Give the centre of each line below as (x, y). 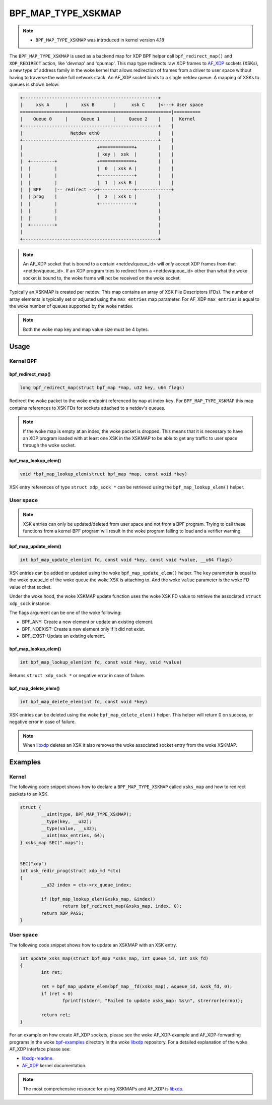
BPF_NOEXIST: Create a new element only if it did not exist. (84, 629)
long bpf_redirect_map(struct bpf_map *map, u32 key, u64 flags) (102, 388)
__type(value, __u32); (69, 828)
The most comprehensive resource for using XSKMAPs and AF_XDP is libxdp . (103, 1089)
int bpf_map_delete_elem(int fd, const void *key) (84, 702)
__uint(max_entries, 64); (73, 836)
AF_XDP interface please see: (40, 1049)
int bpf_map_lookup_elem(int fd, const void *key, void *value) (101, 662)
